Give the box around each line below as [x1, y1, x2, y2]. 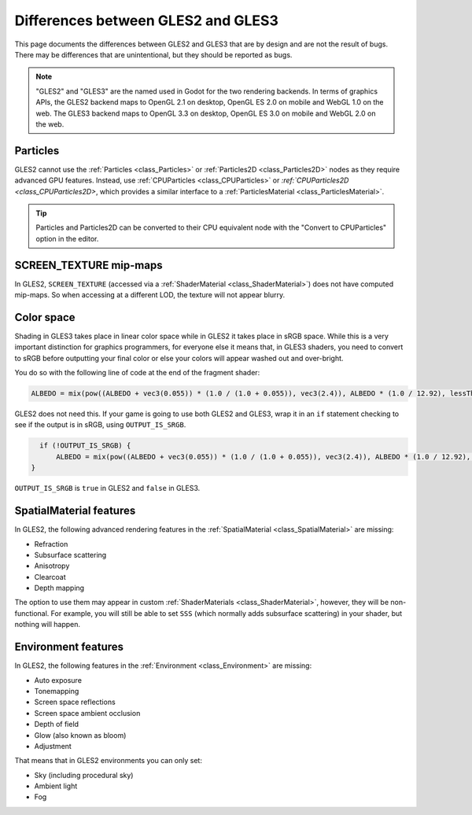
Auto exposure [34, 675, 83, 684]
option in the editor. [35, 234, 99, 243]
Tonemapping [34, 686, 79, 695]
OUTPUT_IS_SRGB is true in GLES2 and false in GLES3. [14, 484, 201, 493]
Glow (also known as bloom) [34, 730, 127, 739]
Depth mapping [34, 583, 85, 593]
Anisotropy [34, 561, 70, 570]
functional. [14, 608, 50, 618]
